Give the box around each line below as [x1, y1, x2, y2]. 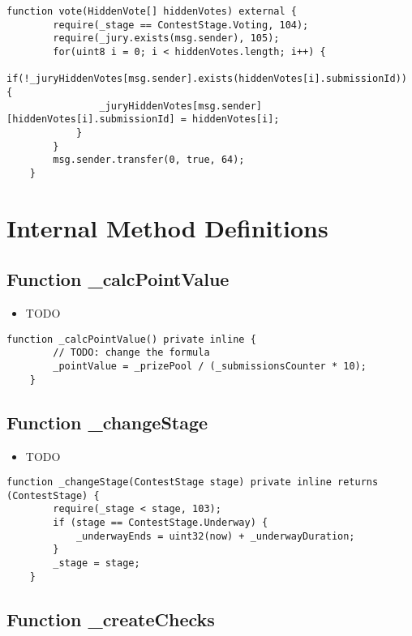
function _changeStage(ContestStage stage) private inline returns [6, 476, 379, 489]
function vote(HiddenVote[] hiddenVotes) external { [6, 6, 297, 17]
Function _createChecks [6, 606, 215, 631]
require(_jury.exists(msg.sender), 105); [53, 32, 280, 45]
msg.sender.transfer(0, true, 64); [53, 154, 245, 166]
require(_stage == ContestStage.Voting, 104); [53, 19, 309, 31]
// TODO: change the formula [53, 347, 210, 359]
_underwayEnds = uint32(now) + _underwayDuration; [75, 530, 355, 542]
